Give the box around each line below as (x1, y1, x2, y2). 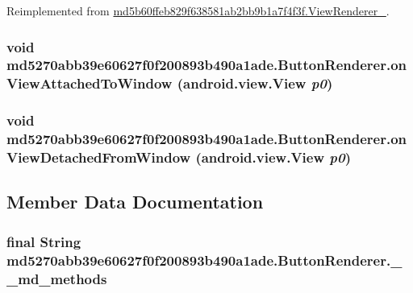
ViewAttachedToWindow (6, 73, 173, 93)
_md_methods (6, 268, 107, 288)
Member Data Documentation (6, 189, 264, 214)
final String (6, 231, 81, 251)
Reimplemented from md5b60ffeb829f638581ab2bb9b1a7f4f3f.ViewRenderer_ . (6, 2, 390, 19)
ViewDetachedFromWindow (6, 147, 191, 167)
